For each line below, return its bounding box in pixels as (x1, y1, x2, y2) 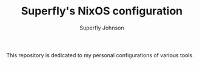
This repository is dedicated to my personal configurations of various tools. (6, 51, 194, 58)
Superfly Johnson (79, 24, 124, 31)
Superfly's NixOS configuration (21, 4, 183, 18)
